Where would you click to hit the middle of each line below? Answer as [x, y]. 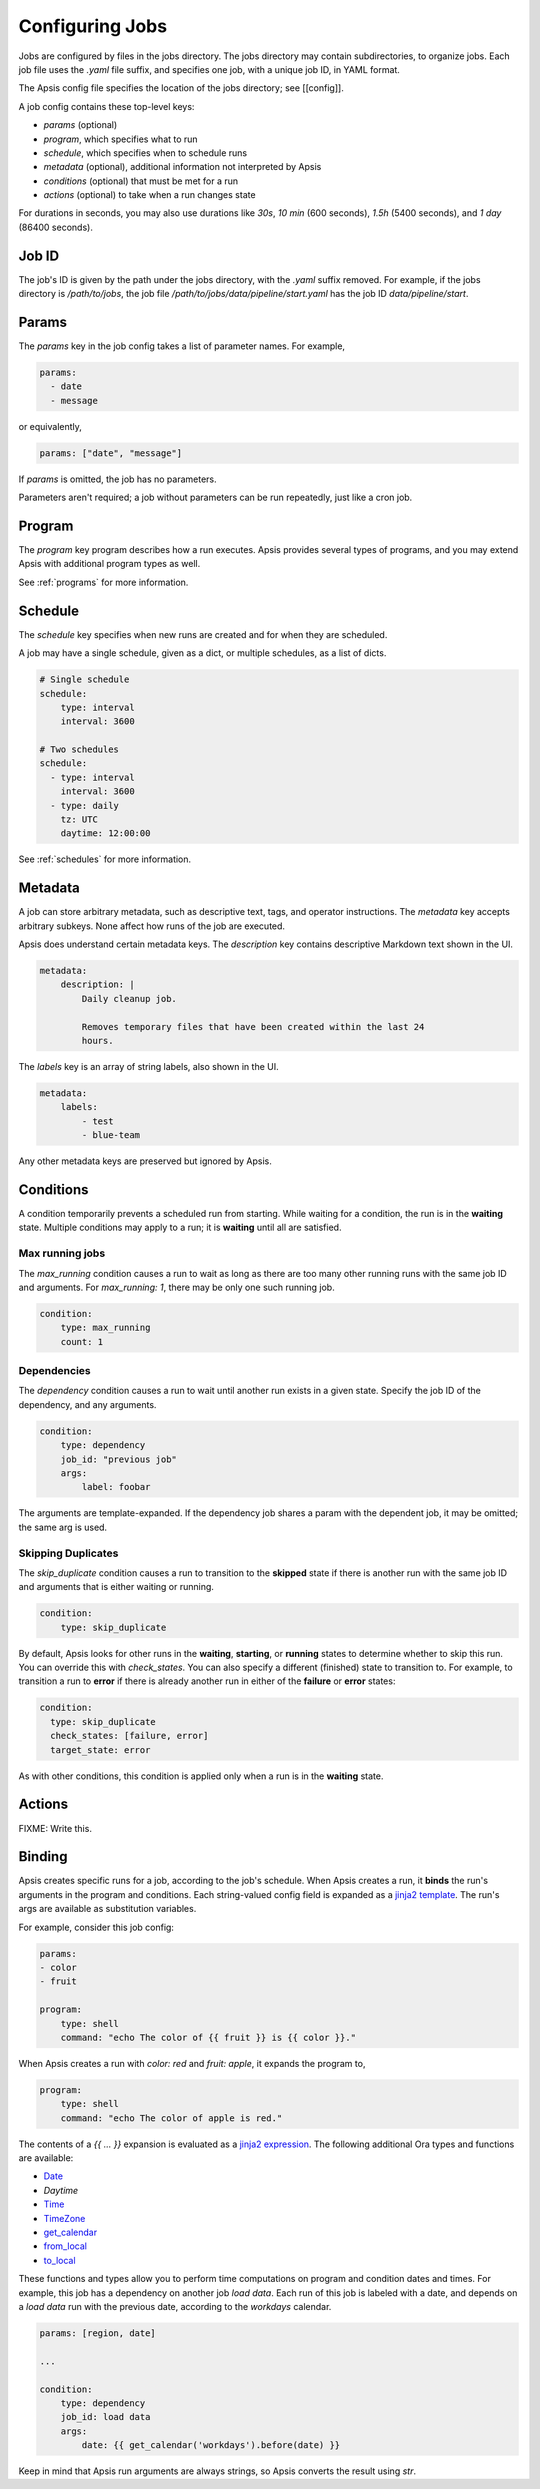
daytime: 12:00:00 [105, 833]
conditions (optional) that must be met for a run [141, 181]
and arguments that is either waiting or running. [116, 1587]
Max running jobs [62, 1253]
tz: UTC [79, 819]
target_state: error [100, 1749]
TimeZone [64, 2218]
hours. [97, 1041]
